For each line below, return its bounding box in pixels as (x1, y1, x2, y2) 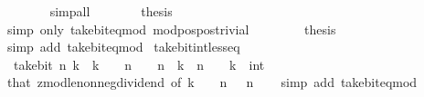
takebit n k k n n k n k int (13, 54, 265, 73)
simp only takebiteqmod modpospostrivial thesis (6, 19, 336, 38)
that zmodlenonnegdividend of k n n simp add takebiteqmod (6, 73, 418, 92)
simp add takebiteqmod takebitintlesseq (6, 37, 240, 56)
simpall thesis (49, 2, 173, 20)
